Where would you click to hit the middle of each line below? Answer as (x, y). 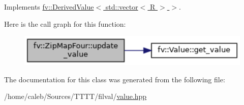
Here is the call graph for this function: (65, 23)
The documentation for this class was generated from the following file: (115, 79)
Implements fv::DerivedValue (49, 7)
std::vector (122, 7)
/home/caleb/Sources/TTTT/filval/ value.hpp (75, 96)
